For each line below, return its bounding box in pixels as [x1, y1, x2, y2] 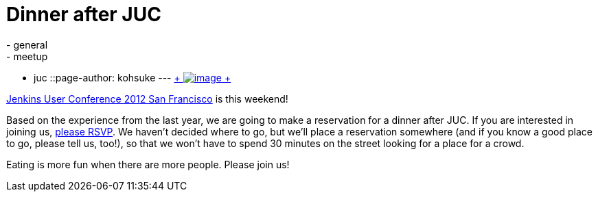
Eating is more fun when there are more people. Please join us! [6, 158, 290, 170]
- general [6, 38, 48, 51]
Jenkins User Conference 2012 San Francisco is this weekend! [6, 92, 288, 105]
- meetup [6, 50, 48, 62]
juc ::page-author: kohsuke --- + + [34, 71, 231, 83]
